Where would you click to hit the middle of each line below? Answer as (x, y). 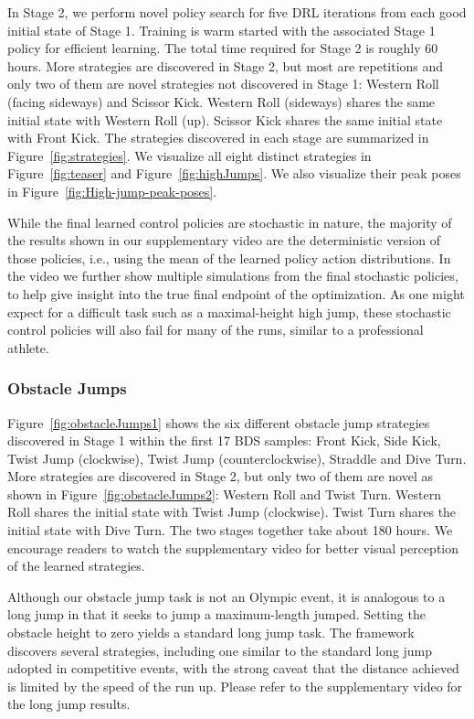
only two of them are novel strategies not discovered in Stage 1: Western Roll (223, 84)
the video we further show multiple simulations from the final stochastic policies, (233, 276)
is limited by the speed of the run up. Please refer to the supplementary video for (235, 686)
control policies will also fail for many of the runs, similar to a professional (216, 330)
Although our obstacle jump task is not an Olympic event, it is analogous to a (226, 596)
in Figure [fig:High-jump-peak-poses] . (112, 191)
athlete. (28, 347)
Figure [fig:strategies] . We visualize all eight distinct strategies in (190, 155)
